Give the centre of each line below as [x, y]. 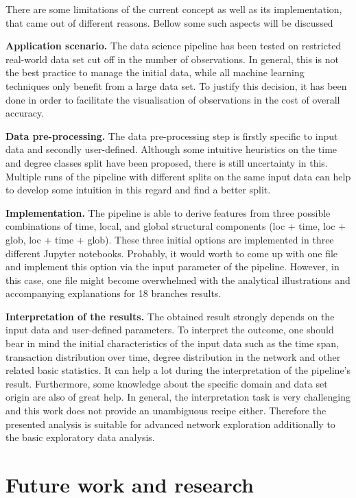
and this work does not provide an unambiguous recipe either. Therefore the [166, 411]
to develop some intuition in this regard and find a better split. [138, 190]
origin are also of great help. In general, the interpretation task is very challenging [178, 397]
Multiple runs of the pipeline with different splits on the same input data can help [178, 176]
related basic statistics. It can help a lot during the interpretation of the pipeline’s [178, 370]
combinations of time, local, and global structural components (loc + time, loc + [176, 226]
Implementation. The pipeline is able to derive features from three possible [168, 212]
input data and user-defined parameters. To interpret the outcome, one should [170, 330]
